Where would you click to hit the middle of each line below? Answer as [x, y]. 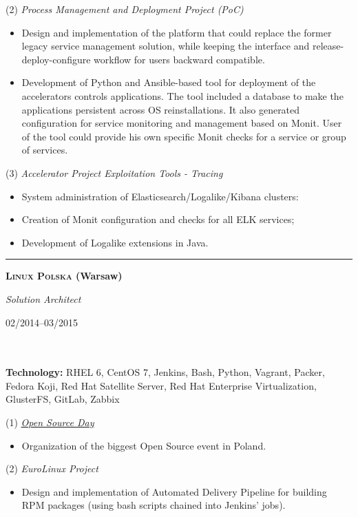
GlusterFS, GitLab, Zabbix [63, 399]
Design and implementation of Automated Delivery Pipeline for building [174, 491]
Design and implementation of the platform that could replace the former [177, 32]
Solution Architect [43, 298]
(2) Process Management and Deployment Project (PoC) [125, 9]
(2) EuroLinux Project [52, 468]
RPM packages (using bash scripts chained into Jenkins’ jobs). [154, 505]
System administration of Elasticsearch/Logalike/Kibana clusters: [160, 196]
